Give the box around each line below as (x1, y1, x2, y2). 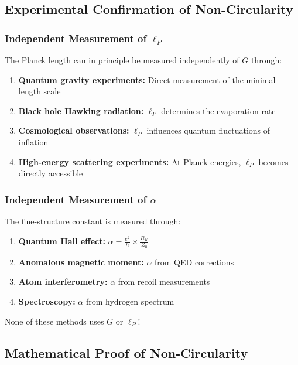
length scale (18, 85, 61, 97)
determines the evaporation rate (161, 104, 276, 117)
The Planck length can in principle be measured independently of (5, 54, 239, 66)
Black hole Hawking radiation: (18, 104, 144, 117)
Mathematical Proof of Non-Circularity (5, 343, 248, 361)
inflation (18, 135, 49, 148)
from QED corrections (155, 255, 234, 268)
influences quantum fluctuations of (146, 124, 270, 137)
